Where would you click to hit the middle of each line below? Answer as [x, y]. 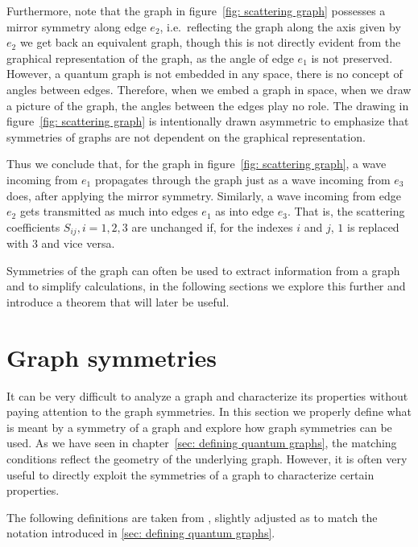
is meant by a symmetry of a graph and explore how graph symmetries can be [199, 427]
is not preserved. [352, 58]
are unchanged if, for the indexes [212, 226]
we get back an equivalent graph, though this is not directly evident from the [210, 42]
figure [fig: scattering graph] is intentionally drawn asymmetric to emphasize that [208, 121]
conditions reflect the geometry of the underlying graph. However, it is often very [207, 459]
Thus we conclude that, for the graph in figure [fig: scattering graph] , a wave [197, 164]
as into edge [245, 211]
